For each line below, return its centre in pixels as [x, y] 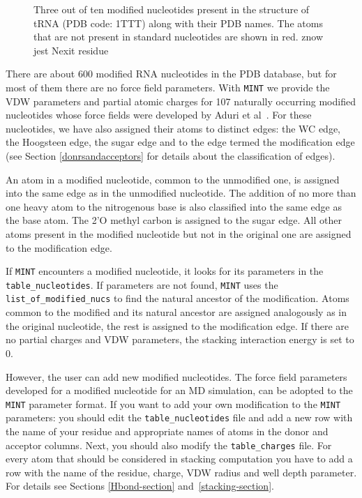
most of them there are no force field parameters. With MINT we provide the [168, 87]
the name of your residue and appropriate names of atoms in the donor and [167, 431]
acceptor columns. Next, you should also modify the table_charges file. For [169, 445]
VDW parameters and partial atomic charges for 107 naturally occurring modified [181, 101]
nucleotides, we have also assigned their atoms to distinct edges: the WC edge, [173, 128]
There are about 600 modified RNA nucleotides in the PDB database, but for [171, 74]
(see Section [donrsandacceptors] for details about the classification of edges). [171, 156]
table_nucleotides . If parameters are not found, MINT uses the [142, 284]
